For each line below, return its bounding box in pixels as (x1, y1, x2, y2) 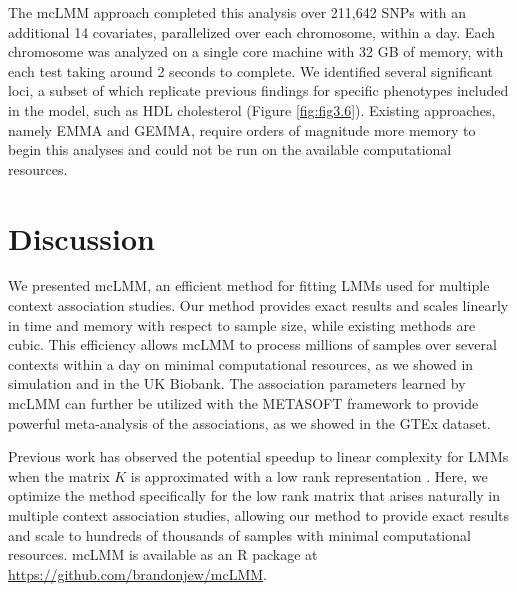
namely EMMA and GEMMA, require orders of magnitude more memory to (8, 119, 476, 140)
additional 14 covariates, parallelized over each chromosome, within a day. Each (8, 21, 495, 42)
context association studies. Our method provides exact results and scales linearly (8, 295, 509, 316)
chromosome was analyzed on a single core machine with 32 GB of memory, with (8, 41, 504, 62)
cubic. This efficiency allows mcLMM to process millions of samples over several (8, 334, 497, 355)
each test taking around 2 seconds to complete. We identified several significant (8, 60, 493, 81)
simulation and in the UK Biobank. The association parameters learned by (8, 373, 466, 394)
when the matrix (8, 465, 110, 486)
